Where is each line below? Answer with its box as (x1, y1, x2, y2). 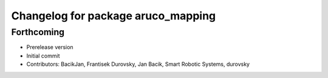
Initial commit (26, 52, 60, 59)
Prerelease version (26, 44, 73, 51)
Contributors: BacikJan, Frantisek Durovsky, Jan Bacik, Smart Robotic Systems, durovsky (26, 60, 250, 68)
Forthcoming (11, 27, 65, 37)
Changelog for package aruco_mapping (11, 9, 216, 22)
